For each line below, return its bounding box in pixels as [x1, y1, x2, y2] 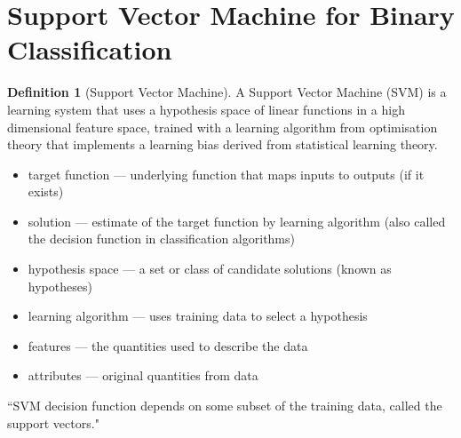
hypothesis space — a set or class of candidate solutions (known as [28, 259, 392, 278]
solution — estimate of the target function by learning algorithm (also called [28, 211, 446, 230]
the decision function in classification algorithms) [28, 229, 295, 248]
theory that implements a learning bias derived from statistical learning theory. [7, 135, 438, 154]
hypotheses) [28, 276, 92, 295]
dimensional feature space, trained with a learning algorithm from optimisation [7, 117, 438, 136]
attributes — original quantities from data [28, 366, 258, 385]
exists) [28, 182, 64, 201]
